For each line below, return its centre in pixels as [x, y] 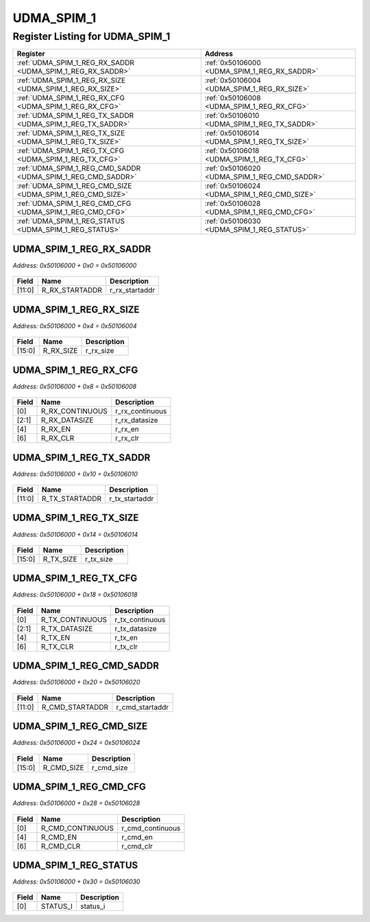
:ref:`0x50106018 [232, 151]
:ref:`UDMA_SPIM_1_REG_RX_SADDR [76, 63]
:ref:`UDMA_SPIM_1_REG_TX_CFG [71, 151]
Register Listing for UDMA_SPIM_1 [91, 36]
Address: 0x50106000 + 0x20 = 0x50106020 [76, 682]
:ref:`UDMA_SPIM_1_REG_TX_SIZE [71, 133]
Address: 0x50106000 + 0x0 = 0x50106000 [75, 265]
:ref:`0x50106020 [233, 168]
